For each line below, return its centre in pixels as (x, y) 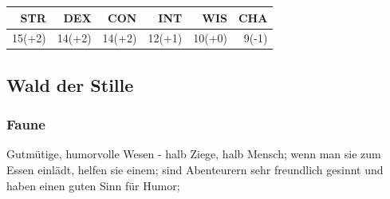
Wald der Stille (70, 84)
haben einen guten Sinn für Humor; (93, 185)
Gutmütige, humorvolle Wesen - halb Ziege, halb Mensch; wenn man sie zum (194, 154)
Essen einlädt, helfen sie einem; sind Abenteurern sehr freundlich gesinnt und (195, 170)
